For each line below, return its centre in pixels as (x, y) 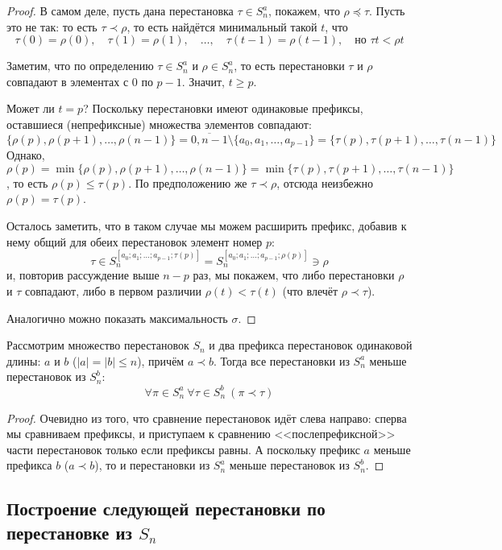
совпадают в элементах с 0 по (80, 81)
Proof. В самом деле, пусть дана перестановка (120, 10)
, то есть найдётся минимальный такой (222, 26)
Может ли (31, 108)
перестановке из (69, 532)
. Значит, (203, 81)
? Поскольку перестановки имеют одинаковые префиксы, (223, 108)
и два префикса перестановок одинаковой (311, 345)
